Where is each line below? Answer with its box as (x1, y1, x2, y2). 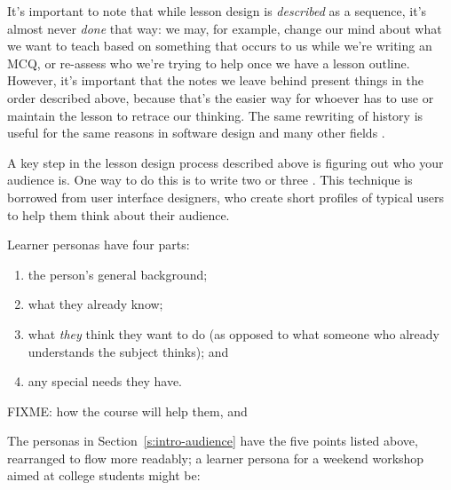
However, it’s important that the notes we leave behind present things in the (7, 71, 424, 90)
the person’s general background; (28, 265, 208, 283)
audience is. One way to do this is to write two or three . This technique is (7, 170, 413, 189)
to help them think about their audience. (7, 205, 230, 224)
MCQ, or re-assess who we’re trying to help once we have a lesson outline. (7, 53, 410, 72)
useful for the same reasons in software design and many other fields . (7, 123, 385, 142)
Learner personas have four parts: (7, 235, 190, 254)
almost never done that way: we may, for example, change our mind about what (7, 19, 442, 37)
